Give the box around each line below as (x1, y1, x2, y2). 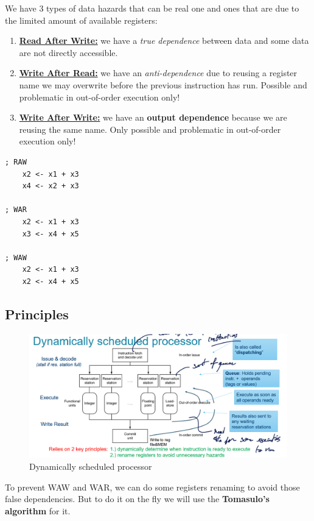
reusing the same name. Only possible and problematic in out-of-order (19, 122, 281, 135)
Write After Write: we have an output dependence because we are (19, 111, 287, 124)
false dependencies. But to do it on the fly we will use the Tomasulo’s (5, 492, 270, 505)
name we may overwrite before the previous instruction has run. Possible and (19, 78, 307, 91)
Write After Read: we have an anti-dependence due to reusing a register (19, 66, 298, 79)
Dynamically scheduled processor (29, 459, 152, 472)
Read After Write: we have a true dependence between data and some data (19, 34, 309, 47)
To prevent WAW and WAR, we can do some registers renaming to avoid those (5, 480, 300, 493)
